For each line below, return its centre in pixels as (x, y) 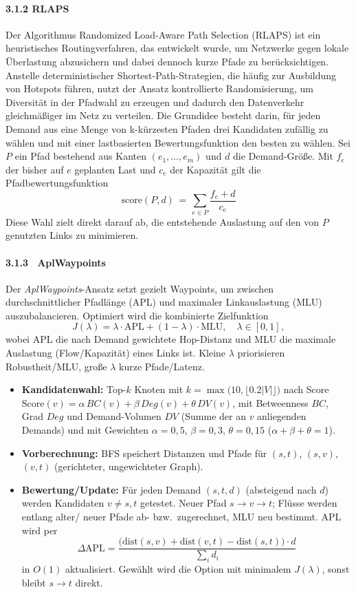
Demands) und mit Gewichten (85, 430)
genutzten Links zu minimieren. (72, 235)
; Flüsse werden (305, 503)
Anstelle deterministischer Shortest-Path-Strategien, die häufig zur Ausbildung (171, 75)
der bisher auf (35, 169)
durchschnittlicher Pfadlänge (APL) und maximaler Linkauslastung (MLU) (164, 302)
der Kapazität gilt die (215, 169)
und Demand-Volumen (114, 416)
